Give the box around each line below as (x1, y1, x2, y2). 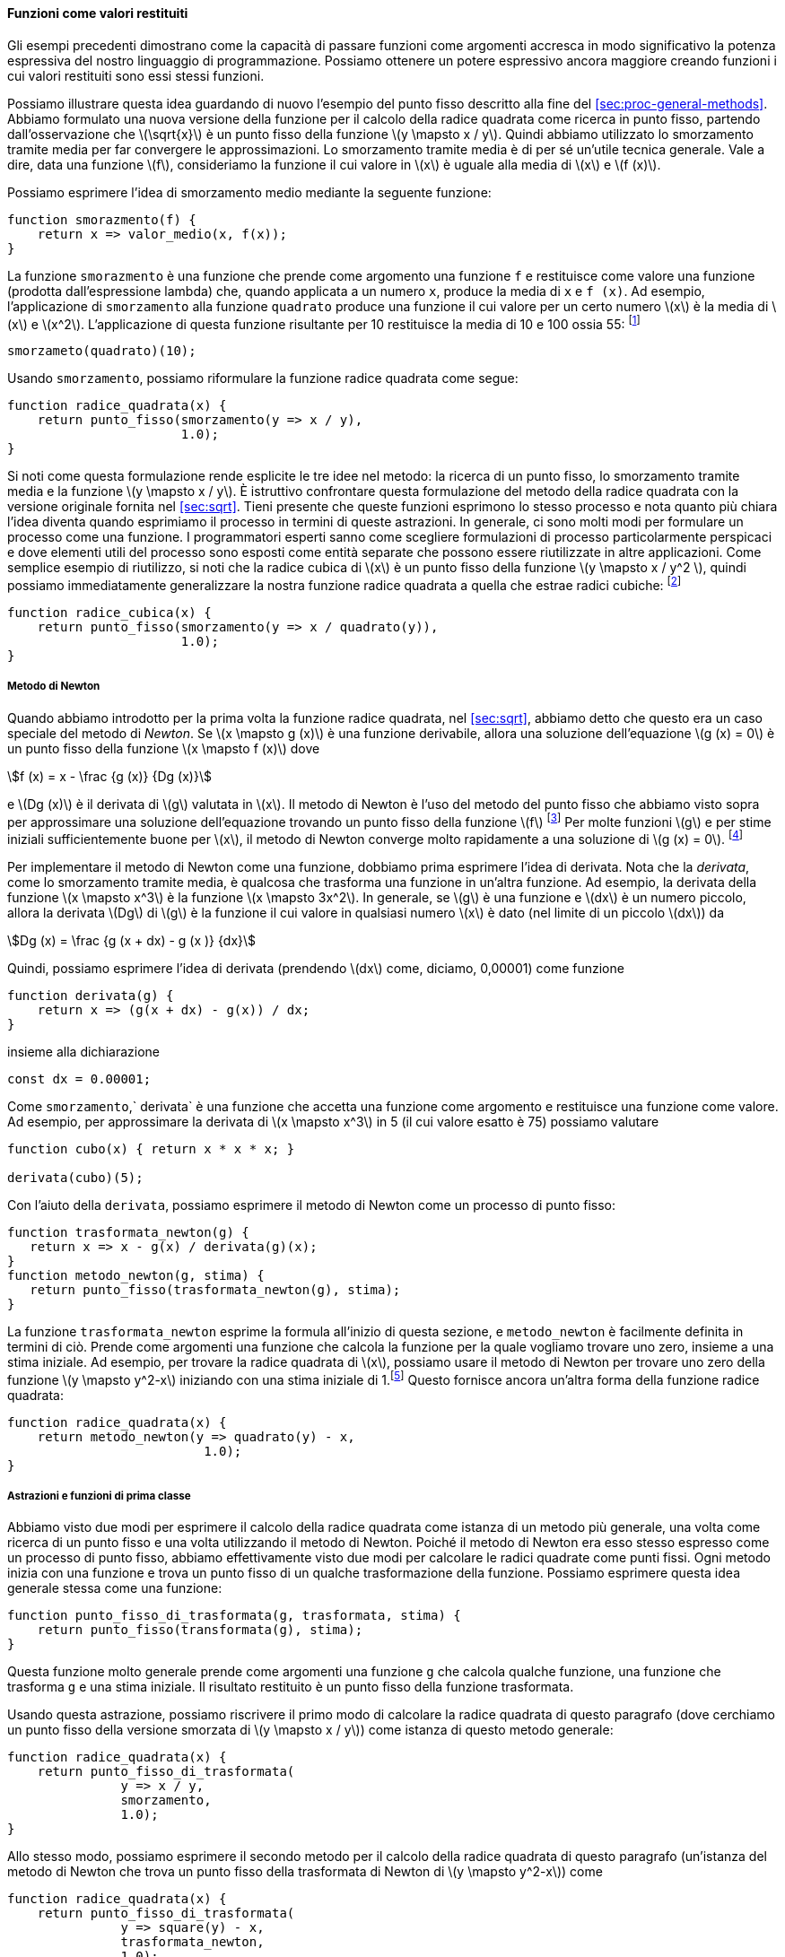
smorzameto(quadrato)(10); (7, 344, 196, 359)
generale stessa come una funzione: (7, 1580, 222, 1596)
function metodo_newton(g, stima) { (7, 1268, 265, 1283)
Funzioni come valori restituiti (7, 5, 188, 21)
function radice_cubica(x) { (7, 604, 212, 620)
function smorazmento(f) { (7, 212, 196, 227)
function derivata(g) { (7, 988, 174, 1004)
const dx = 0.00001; (7, 1072, 152, 1087)
